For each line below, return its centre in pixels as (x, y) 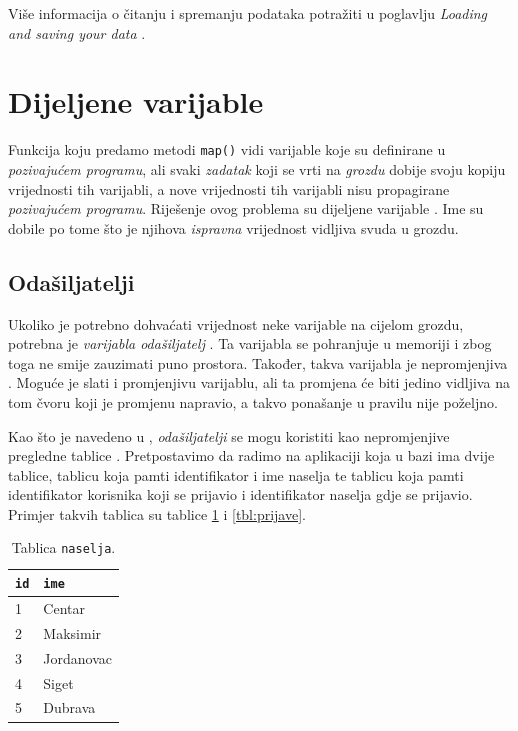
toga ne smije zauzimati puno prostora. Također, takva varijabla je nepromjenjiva (258, 362)
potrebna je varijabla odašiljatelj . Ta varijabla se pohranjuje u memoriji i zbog (250, 343)
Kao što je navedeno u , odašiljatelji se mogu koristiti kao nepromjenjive (229, 435)
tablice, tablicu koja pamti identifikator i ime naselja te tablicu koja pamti (236, 474)
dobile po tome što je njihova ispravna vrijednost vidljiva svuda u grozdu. (233, 227)
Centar (64, 608)
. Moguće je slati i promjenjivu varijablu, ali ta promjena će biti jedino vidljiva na (259, 382)
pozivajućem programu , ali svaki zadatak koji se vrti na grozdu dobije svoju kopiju (257, 168)
